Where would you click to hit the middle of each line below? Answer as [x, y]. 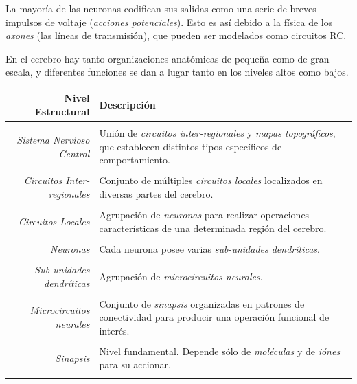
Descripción [127, 105]
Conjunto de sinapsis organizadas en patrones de [202, 303]
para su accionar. [135, 364]
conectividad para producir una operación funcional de [214, 317]
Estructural [62, 112]
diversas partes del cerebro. [156, 194]
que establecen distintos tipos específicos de [191, 146]
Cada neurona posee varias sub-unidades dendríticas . [209, 248]
